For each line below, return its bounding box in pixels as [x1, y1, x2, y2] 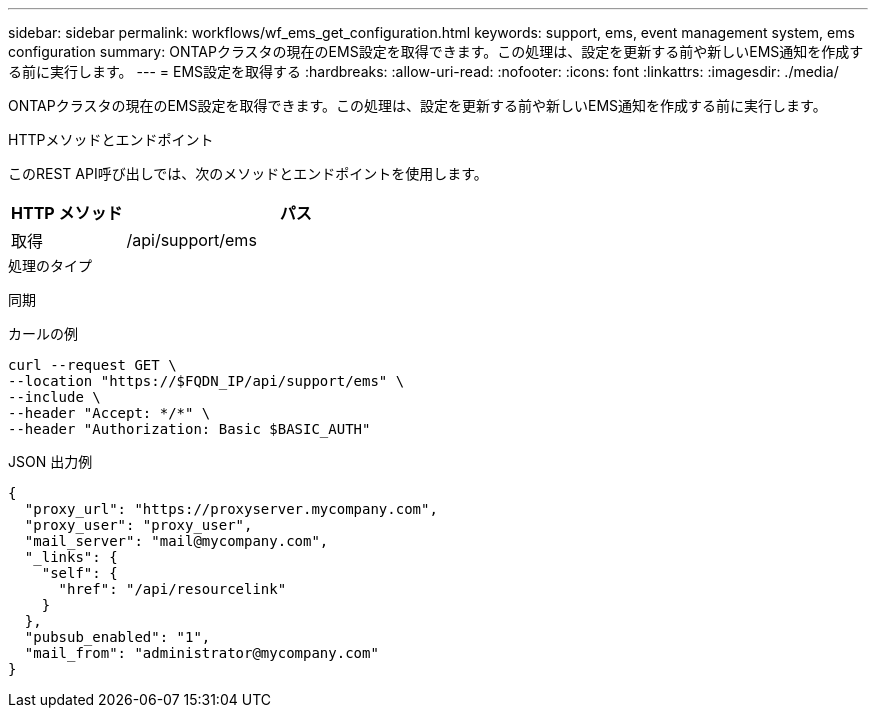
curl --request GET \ [8, 357, 177, 373]
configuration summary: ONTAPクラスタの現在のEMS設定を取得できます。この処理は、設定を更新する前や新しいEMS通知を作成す [8, 43, 864, 60]
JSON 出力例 [8, 453, 93, 470]
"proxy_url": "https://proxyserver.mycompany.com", [24, 501, 438, 517]
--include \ [8, 389, 101, 405]
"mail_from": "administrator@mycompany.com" [24, 645, 379, 661]
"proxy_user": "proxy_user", [24, 517, 253, 533]
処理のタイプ [8, 257, 92, 274]
